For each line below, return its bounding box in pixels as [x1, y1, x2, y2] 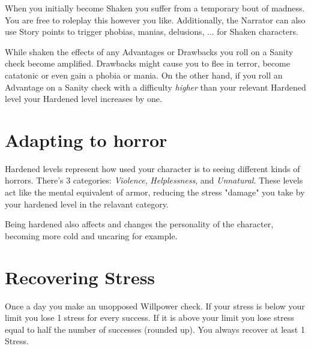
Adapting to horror [5, 127, 168, 152]
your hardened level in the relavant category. [5, 197, 169, 210]
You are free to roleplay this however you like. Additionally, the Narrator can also [5, 13, 306, 26]
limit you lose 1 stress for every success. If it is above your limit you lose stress [5, 311, 294, 324]
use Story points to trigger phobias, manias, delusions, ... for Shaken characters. [5, 25, 298, 38]
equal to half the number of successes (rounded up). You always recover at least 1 [5, 323, 305, 335]
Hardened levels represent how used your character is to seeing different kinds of [5, 162, 300, 174]
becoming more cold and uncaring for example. [5, 229, 178, 242]
